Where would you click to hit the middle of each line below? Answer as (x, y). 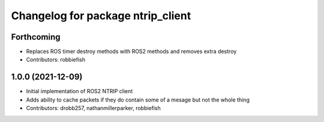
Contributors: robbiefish (55, 59)
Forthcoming (36, 37)
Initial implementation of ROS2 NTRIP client (79, 91)
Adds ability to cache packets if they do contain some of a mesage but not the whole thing (138, 100)
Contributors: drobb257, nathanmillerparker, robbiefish (94, 108)
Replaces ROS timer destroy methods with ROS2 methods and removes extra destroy (131, 52)
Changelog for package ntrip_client (101, 16)
